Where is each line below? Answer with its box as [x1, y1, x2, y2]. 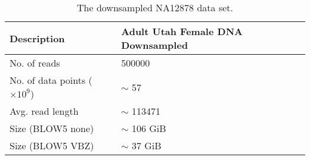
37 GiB [131, 139, 162, 152]
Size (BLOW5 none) [10, 121, 94, 135]
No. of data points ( [10, 73, 92, 87]
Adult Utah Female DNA [121, 24, 243, 38]
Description [10, 31, 65, 45]
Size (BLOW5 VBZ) [10, 139, 94, 152]
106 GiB [131, 121, 166, 135]
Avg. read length [10, 104, 79, 118]
